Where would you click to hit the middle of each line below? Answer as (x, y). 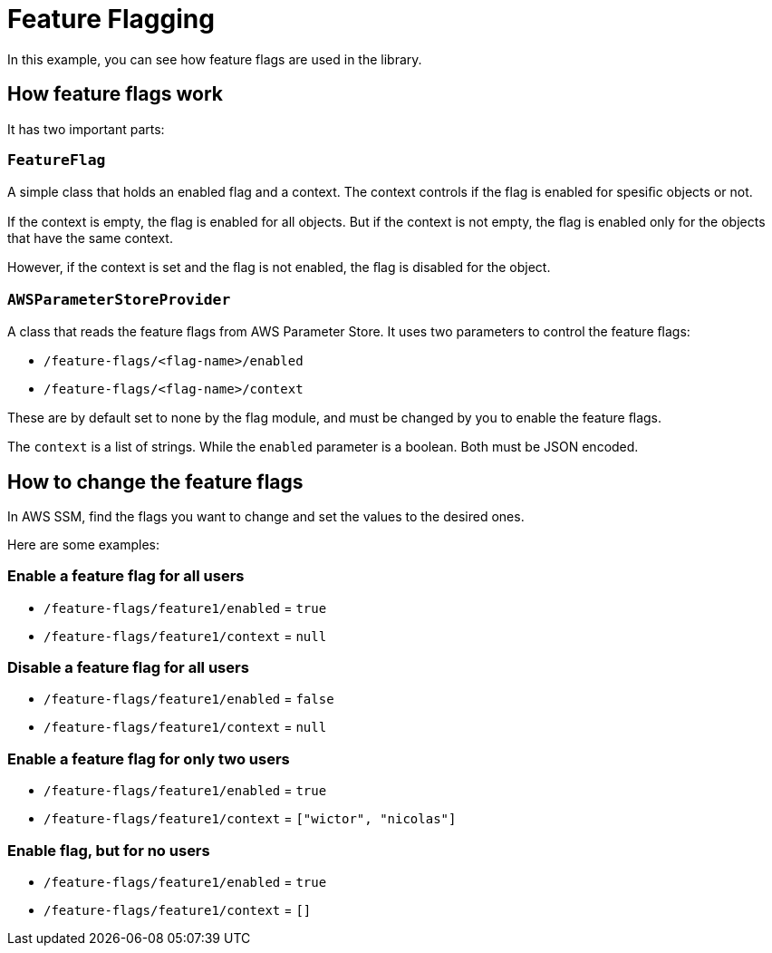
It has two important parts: (86, 129)
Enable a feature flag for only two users (149, 759)
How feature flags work (115, 94)
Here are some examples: (84, 544)
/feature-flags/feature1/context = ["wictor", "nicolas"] (250, 819)
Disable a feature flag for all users (128, 668)
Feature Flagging (111, 19)
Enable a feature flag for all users (126, 576)
